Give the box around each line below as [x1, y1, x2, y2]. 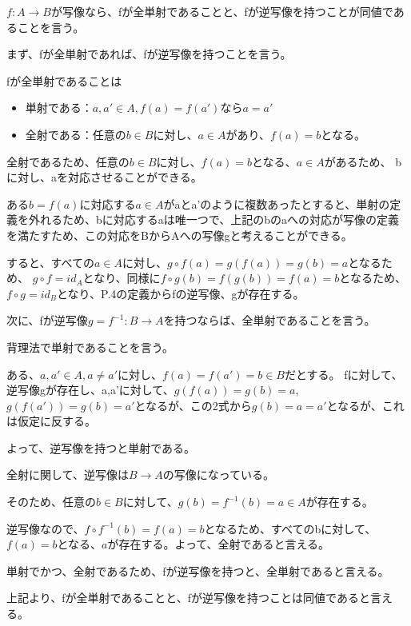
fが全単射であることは [6, 72, 122, 89]
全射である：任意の [25, 126, 126, 142]
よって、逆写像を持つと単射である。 [6, 439, 196, 456]
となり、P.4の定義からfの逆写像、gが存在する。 [57, 285, 305, 301]
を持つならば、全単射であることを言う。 [163, 312, 376, 329]
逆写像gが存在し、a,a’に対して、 [6, 381, 174, 398]
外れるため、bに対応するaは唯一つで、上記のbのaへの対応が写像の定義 [28, 211, 400, 228]
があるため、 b [324, 153, 402, 169]
